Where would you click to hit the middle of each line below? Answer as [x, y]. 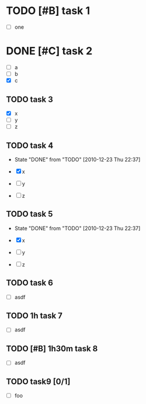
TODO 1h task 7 [34, 316]
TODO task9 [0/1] [38, 381]
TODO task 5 [29, 214]
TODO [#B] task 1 [48, 11]
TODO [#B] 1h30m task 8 [52, 349]
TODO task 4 [30, 145]
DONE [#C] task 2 [49, 51]
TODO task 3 [30, 99]
